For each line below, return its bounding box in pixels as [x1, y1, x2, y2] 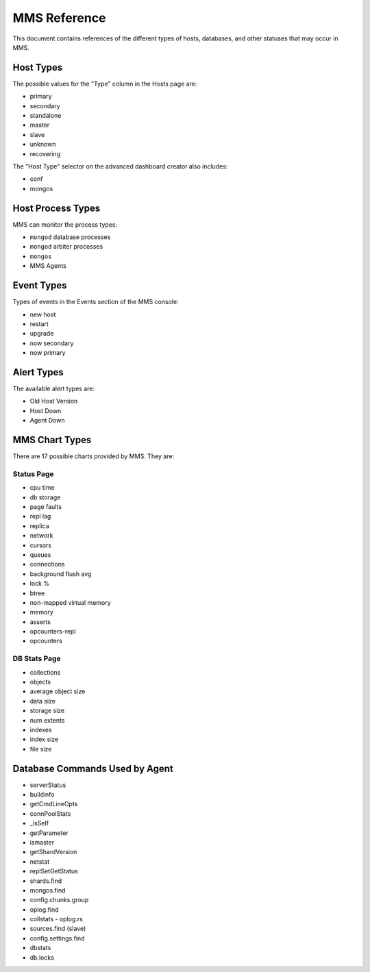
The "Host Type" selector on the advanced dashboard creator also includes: [12, 162, 228, 171]
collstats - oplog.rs [29, 915, 84, 923]
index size [29, 735, 59, 743]
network [29, 532, 53, 540]
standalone [29, 112, 62, 120]
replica [29, 521, 49, 530]
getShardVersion [29, 848, 77, 856]
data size [29, 697, 56, 705]
